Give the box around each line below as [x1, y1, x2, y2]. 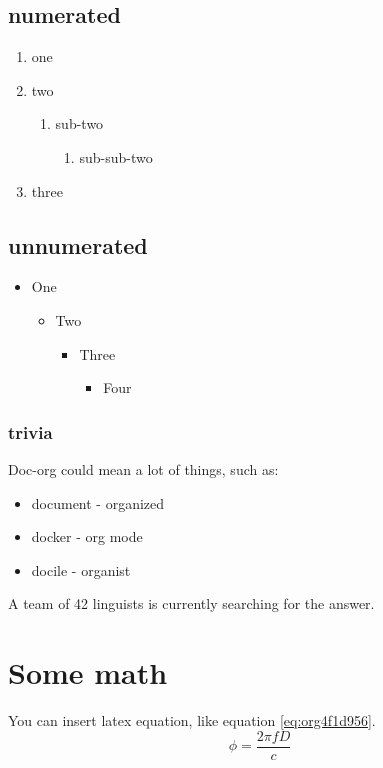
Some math [8, 652, 168, 693]
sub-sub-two [79, 146, 153, 167]
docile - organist [31, 559, 131, 580]
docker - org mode [31, 526, 143, 547]
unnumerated [8, 229, 148, 260]
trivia [8, 419, 53, 444]
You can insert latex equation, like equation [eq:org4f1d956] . [8, 710, 376, 731]
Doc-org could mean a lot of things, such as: [8, 458, 279, 479]
